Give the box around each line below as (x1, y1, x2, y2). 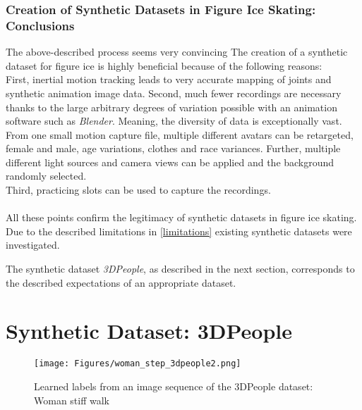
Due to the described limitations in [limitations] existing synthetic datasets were (6, 223, 352, 238)
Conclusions (6, 16, 75, 34)
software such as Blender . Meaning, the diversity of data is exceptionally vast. (6, 113, 342, 128)
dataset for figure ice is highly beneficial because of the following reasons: (6, 58, 322, 73)
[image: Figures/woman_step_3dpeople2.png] (34, 359, 241, 369)
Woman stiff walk (34, 392, 110, 407)
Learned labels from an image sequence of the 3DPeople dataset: (34, 379, 313, 394)
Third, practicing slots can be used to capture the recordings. (6, 182, 271, 197)
